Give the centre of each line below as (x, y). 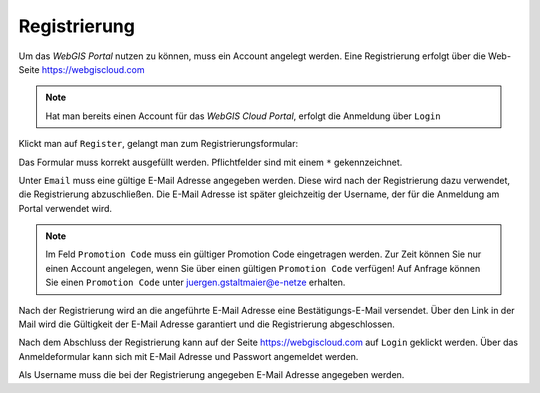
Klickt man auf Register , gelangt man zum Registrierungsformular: (158, 144)
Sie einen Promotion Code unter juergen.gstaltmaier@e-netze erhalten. (195, 282)
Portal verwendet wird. (65, 208)
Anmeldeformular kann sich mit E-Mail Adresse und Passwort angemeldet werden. (188, 356)
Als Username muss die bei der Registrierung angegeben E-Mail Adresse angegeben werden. (211, 375)
